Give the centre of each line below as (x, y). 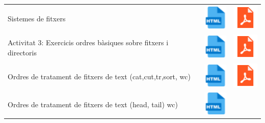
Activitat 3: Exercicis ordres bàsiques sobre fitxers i (88, 42)
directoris (22, 52)
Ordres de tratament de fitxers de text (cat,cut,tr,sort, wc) (99, 76)
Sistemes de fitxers (37, 18)
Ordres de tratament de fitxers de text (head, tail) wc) (93, 104)
